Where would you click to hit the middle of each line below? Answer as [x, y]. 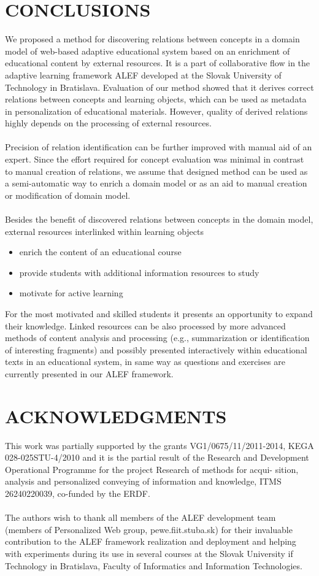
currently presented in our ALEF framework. [89, 373]
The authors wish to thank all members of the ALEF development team [140, 517]
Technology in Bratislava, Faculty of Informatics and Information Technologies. [154, 565]
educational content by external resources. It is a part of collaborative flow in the [158, 63]
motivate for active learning [71, 293]
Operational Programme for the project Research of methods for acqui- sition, [152, 469]
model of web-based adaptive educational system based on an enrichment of [148, 51]
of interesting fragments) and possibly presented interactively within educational [156, 349]
